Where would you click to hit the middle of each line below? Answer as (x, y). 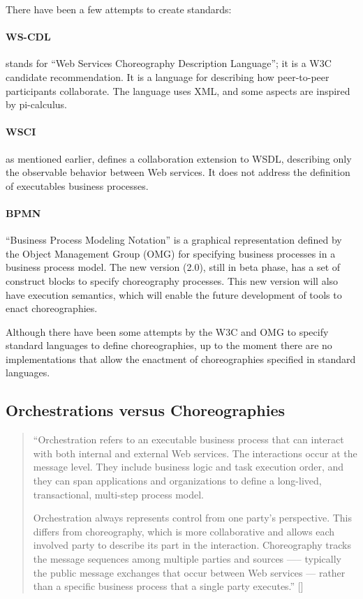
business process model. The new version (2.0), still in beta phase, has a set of (173, 267)
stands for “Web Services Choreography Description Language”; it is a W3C (169, 63)
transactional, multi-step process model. (119, 494)
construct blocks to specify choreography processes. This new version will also (172, 280)
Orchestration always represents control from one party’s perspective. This (193, 518)
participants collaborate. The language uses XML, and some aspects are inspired (178, 90)
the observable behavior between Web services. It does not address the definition (178, 172)
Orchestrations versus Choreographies (145, 410)
